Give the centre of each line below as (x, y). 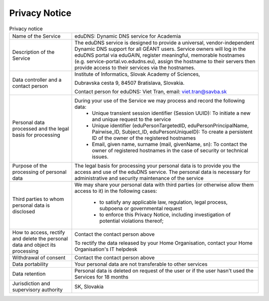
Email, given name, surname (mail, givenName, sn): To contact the (170, 144)
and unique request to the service (132, 119)
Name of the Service (36, 36)
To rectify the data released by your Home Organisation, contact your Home (163, 243)
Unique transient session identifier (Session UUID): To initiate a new (171, 113)
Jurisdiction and (31, 283)
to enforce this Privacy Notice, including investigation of (165, 214)
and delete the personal (40, 238)
